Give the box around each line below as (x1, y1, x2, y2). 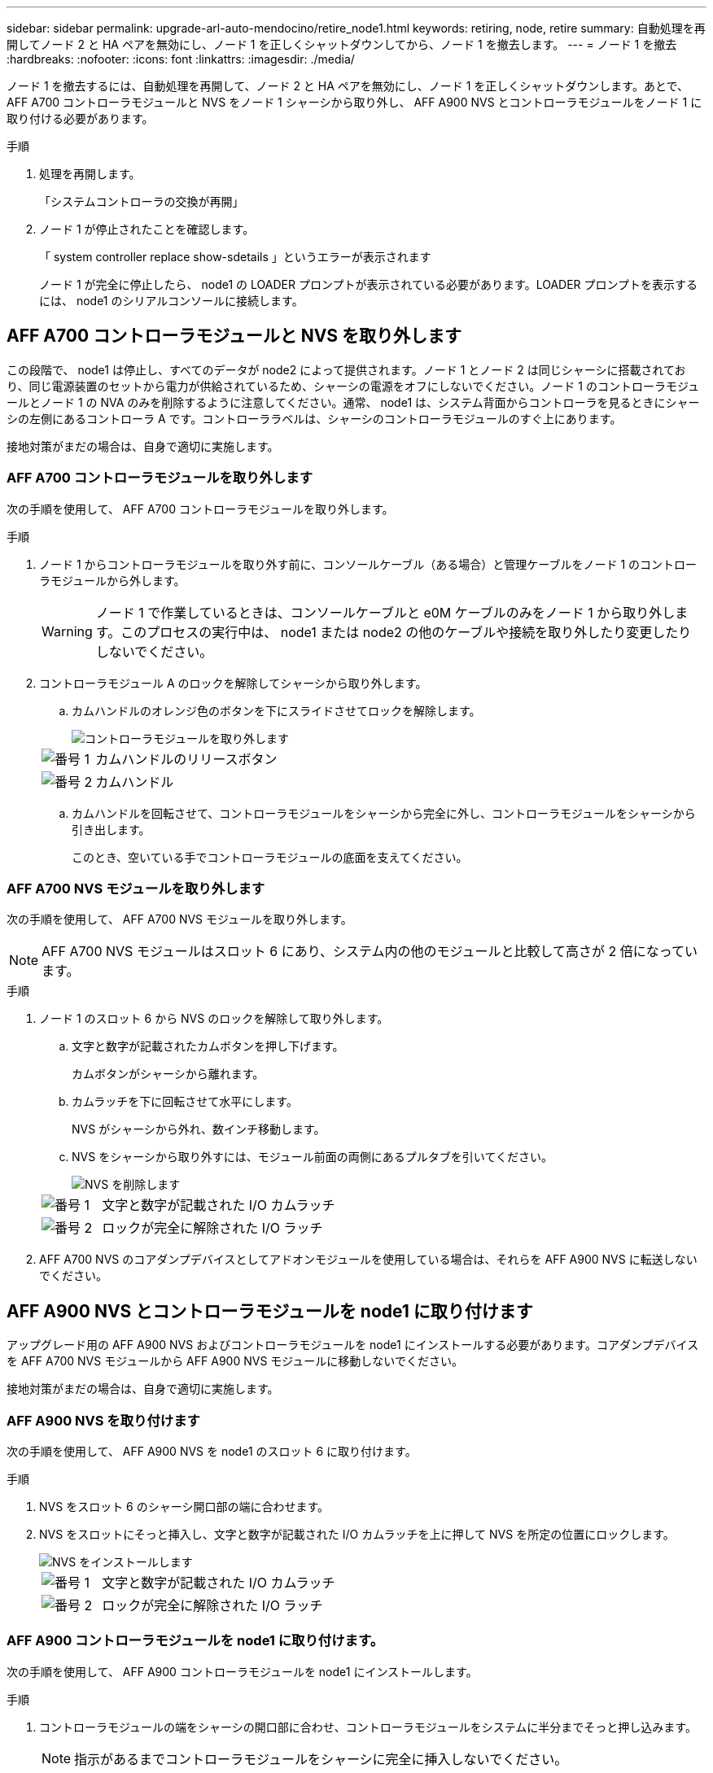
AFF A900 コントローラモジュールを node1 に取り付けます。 (7, 1632, 383, 1649)
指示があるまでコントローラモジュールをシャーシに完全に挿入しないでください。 (74, 1750, 568, 1767)
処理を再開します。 (39, 167, 141, 181)
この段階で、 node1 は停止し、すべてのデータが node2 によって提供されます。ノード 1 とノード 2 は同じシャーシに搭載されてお (7, 362, 686, 377)
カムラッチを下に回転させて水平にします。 (72, 1094, 298, 1109)
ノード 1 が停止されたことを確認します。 (39, 222, 255, 236)
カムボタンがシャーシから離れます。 (72, 1067, 265, 1081)
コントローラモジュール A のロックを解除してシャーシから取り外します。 (39, 675, 427, 690)
